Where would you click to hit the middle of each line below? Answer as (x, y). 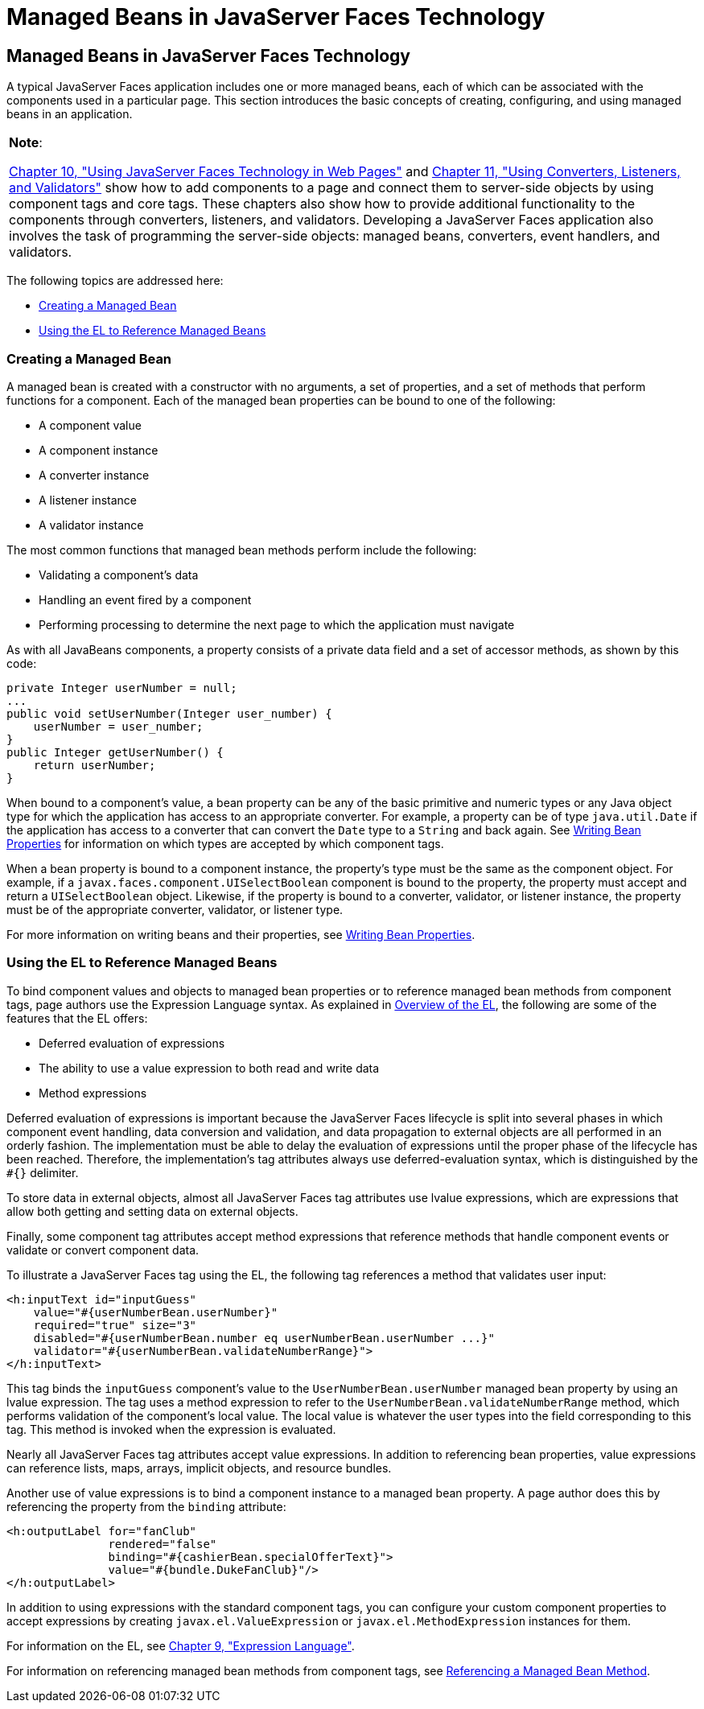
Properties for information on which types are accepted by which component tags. (225, 843)
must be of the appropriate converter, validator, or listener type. (175, 909)
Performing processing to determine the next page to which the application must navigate (277, 624)
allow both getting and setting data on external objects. (152, 1211)
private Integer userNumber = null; (122, 688)
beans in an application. (70, 114)
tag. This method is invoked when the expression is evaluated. (171, 1429)
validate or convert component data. (103, 1250)
